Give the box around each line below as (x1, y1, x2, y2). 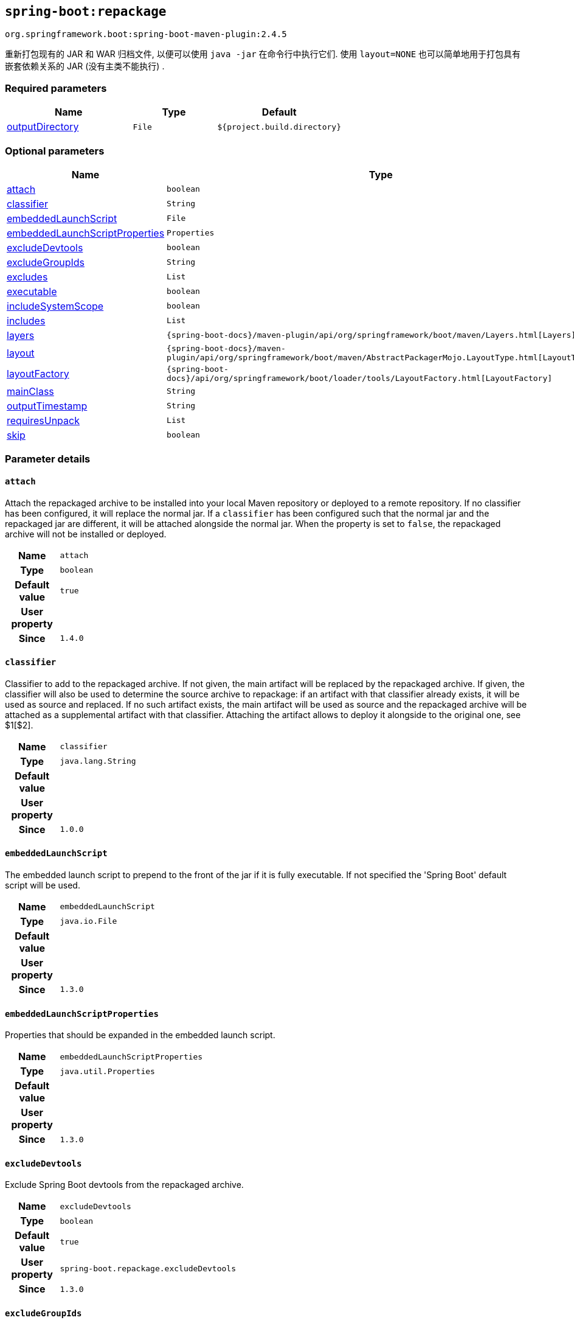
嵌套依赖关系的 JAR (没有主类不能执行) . (5, 61, 165, 72)
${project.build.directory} (217, 122, 341, 131)
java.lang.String (60, 756, 136, 766)
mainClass (7, 385, 54, 397)
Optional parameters (5, 144, 105, 157)
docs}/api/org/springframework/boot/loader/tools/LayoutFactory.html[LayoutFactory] (167, 373, 553, 383)
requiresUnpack (7, 414, 80, 427)
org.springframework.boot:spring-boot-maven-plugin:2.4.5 (5, 29, 287, 40)
